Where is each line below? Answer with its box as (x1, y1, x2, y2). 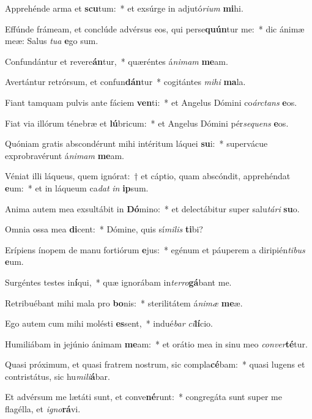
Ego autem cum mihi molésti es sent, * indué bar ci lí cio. (5, 317, 213, 330)
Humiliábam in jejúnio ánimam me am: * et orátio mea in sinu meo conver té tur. (5, 337, 308, 350)
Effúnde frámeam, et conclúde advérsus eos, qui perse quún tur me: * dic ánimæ (5, 22, 305, 35)
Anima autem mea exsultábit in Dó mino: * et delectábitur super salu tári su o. (5, 202, 300, 215)
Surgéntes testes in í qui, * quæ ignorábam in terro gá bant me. (5, 275, 232, 288)
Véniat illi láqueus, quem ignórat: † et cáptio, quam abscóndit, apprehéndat (5, 169, 291, 182)
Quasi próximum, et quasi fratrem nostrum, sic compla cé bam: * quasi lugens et (5, 358, 305, 371)
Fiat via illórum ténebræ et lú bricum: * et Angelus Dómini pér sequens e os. (5, 116, 289, 129)
